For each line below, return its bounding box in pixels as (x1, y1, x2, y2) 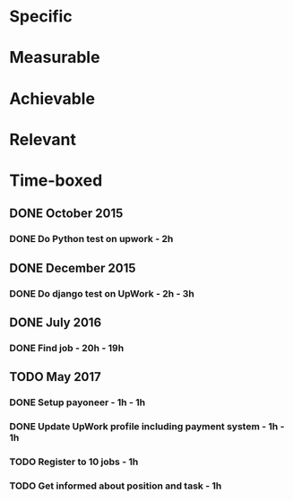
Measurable (9, 48, 100, 68)
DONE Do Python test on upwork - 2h (9, 233, 174, 246)
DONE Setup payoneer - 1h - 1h (9, 396, 146, 409)
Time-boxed (9, 170, 103, 190)
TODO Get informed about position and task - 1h (9, 479, 222, 492)
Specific (9, 6, 73, 27)
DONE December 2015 (9, 260, 136, 275)
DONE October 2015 (9, 206, 124, 221)
